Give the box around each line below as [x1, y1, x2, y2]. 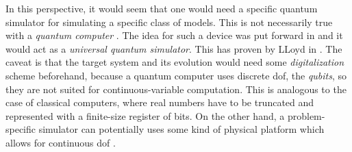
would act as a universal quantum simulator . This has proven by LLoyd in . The [5, 41, 342, 55]
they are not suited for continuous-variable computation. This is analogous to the [5, 81, 347, 96]
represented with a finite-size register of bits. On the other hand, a [5, 108, 285, 123]
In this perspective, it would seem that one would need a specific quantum [5, 1, 318, 15]
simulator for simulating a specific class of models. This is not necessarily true [5, 14, 333, 29]
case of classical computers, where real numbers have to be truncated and [5, 95, 314, 110]
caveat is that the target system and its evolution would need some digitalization [5, 55, 344, 69]
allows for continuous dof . [5, 135, 116, 149]
